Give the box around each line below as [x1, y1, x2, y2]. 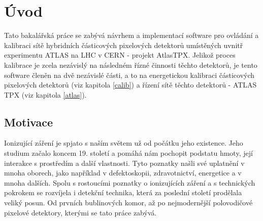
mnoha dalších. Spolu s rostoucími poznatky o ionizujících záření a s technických [4, 177, 255, 188]
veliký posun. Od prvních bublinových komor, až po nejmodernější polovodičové [4, 197, 253, 208]
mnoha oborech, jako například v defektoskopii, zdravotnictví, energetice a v [4, 167, 242, 178]
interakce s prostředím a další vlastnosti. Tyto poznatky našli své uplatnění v [4, 157, 245, 168]
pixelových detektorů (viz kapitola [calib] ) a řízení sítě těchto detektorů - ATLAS [4, 79, 257, 90]
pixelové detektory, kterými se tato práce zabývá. [4, 207, 157, 217]
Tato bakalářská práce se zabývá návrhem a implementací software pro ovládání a [4, 30, 259, 40]
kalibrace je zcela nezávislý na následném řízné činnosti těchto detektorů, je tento [4, 59, 257, 70]
